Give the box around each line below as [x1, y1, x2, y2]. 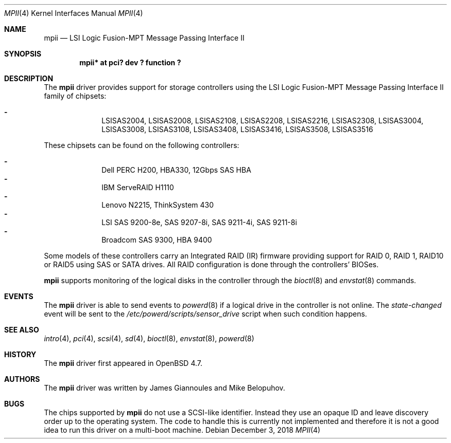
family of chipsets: [44, 91, 107, 100]
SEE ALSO [4, 325, 39, 334]
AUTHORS [4, 375, 40, 383]
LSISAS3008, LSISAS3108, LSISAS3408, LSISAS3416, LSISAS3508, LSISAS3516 [101, 125, 373, 134]
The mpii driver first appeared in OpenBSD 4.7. [44, 359, 203, 367]
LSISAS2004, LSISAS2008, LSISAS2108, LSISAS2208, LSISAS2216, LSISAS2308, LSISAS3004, [101, 116, 424, 125]
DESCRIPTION [4, 74, 54, 83]
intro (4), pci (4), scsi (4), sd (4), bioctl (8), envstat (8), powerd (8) [44, 334, 254, 343]
